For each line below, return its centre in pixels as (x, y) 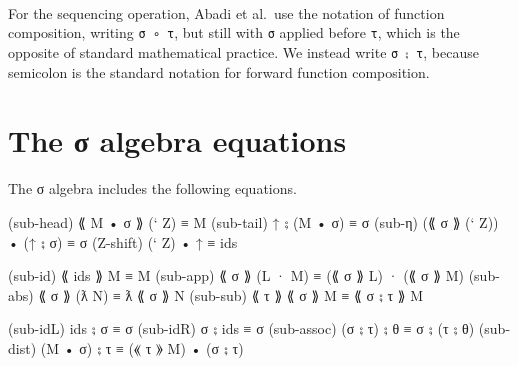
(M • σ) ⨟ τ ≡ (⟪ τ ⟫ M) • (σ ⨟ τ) (142, 347)
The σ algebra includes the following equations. (152, 188)
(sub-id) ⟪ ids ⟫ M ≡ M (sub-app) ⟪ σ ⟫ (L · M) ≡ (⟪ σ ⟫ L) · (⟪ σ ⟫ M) (236, 275)
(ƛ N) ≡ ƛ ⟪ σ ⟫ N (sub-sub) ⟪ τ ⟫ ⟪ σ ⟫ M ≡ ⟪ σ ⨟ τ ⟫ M (249, 294)
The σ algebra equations (177, 140)
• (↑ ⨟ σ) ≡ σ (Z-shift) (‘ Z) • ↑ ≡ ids (123, 241)
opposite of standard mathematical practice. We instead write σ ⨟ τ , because (243, 52)
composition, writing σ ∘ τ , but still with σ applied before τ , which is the (234, 32)
